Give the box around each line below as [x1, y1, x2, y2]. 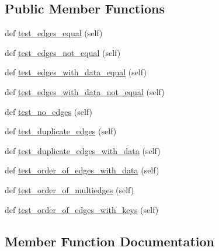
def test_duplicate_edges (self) [5, 125, 117, 137]
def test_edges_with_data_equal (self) [5, 66, 147, 78]
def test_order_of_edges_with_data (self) [5, 164, 159, 176]
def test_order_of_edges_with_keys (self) [5, 203, 159, 215]
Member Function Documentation [5, 232, 215, 250]
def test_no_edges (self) [5, 105, 92, 117]
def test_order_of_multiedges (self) [5, 183, 134, 196]
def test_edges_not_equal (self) [5, 46, 121, 58]
